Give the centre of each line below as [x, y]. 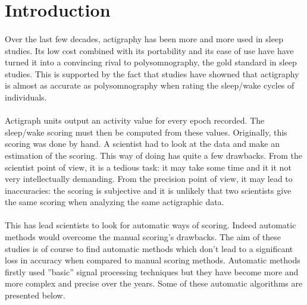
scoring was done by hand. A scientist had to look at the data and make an [142, 144]
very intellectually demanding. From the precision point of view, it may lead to [149, 179]
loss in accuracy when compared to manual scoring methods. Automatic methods [153, 260]
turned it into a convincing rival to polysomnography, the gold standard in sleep [151, 62]
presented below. [35, 295]
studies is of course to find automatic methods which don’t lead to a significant [149, 248]
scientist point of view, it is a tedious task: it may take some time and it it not [148, 167]
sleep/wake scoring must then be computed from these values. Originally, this [146, 132]
